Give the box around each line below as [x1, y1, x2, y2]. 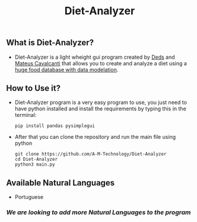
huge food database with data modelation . [14, 66, 119, 73]
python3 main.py [14, 161, 55, 167]
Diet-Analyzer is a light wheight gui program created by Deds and [14, 53, 175, 61]
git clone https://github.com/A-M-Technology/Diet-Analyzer [14, 151, 167, 157]
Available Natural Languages [6, 177, 115, 188]
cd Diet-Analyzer [14, 156, 58, 163]
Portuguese [14, 194, 43, 201]
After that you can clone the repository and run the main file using [14, 134, 176, 141]
